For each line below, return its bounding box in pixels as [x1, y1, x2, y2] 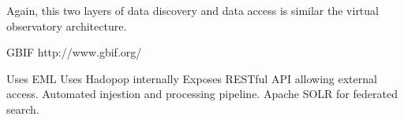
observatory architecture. [6, 17, 127, 34]
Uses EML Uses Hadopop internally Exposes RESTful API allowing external [6, 70, 377, 86]
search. [6, 100, 39, 117]
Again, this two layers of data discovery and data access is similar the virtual [6, 2, 379, 18]
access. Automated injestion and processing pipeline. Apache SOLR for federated [6, 85, 398, 102]
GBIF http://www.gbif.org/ [6, 44, 142, 60]
